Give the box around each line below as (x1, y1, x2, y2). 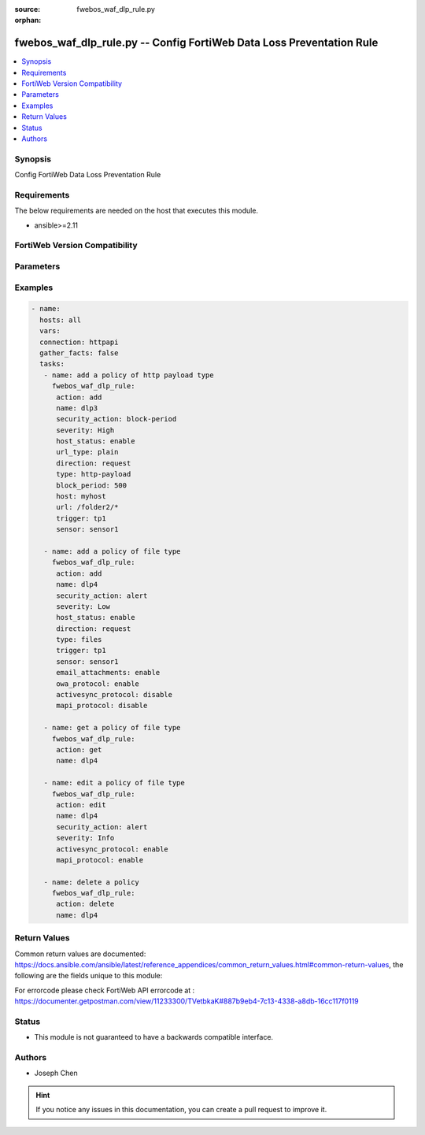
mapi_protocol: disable (56, 701, 148, 710)
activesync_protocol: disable (56, 690, 173, 699)
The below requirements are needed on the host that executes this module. (14, 206, 259, 216)
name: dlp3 (56, 403, 98, 413)
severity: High (56, 425, 115, 435)
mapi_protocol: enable (56, 855, 144, 864)
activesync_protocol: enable (56, 844, 168, 854)
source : (14, 5, 41, 13)
